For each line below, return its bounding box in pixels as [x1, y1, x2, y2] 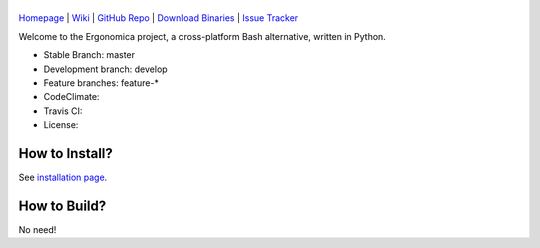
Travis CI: [43, 105, 83, 117]
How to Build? [18, 197, 107, 214]
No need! [18, 223, 57, 235]
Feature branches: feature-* [43, 76, 160, 89]
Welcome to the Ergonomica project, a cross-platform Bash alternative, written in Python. [18, 30, 387, 42]
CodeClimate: [43, 91, 100, 103]
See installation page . [18, 171, 108, 184]
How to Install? [18, 145, 114, 162]
